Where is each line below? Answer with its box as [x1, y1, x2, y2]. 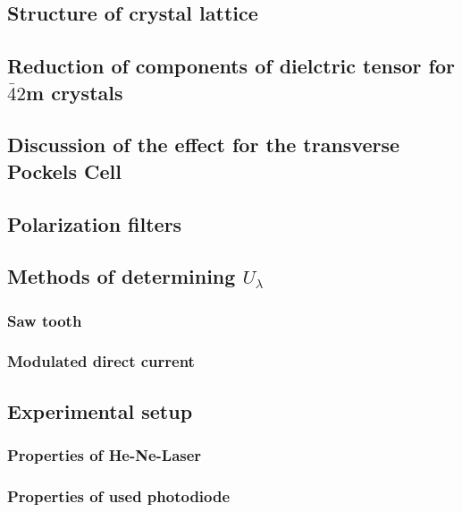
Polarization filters [7, 209, 182, 237]
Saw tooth [7, 309, 82, 331]
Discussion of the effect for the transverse [7, 131, 400, 158]
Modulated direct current [7, 350, 195, 372]
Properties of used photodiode [7, 484, 231, 507]
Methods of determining [7, 262, 236, 290]
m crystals [26, 78, 123, 106]
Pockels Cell [7, 157, 122, 184]
